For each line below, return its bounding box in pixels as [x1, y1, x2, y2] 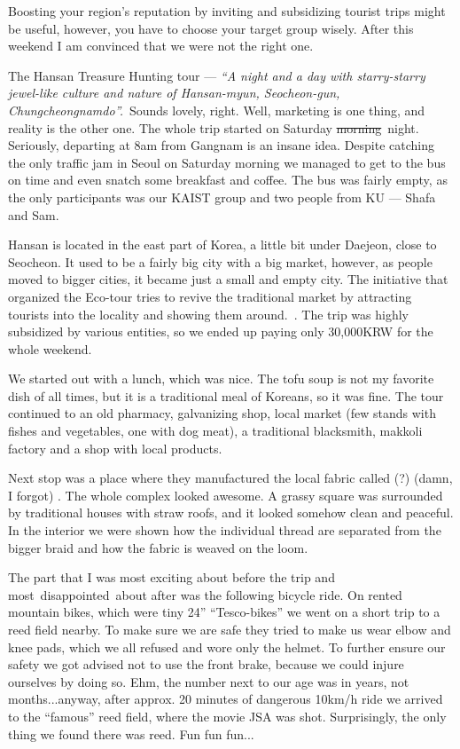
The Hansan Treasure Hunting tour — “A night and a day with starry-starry [8, 66, 425, 84]
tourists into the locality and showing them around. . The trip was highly [8, 304, 409, 323]
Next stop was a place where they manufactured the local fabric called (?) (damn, [8, 469, 453, 487]
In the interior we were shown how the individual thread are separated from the [8, 521, 441, 540]
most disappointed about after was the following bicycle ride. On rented [8, 585, 402, 603]
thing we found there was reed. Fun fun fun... [8, 724, 254, 743]
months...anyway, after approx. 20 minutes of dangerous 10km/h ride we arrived [8, 690, 443, 708]
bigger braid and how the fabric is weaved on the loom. [8, 538, 308, 556]
